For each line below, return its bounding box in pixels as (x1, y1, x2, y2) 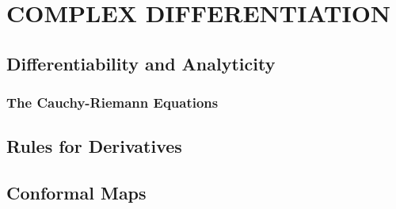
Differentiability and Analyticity (6, 51, 276, 75)
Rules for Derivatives (6, 134, 182, 158)
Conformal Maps (6, 180, 147, 205)
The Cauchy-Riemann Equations (6, 93, 219, 112)
